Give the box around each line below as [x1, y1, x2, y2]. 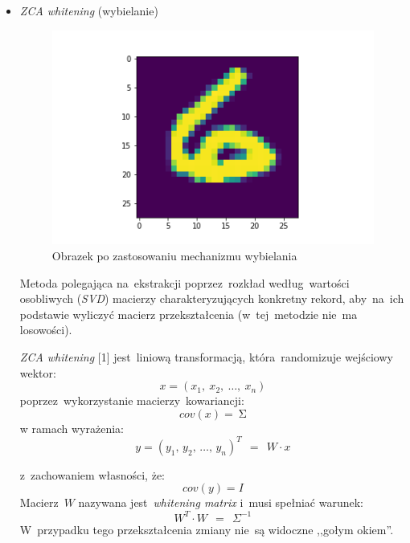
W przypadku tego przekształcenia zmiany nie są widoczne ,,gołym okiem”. [19, 521, 394, 537]
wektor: [19, 364, 56, 381]
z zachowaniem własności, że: [19, 466, 165, 483]
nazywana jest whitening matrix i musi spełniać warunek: [78, 494, 363, 511]
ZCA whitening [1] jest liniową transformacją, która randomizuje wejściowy [19, 348, 393, 365]
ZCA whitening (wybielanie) [19, 2, 158, 18]
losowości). [19, 321, 72, 338]
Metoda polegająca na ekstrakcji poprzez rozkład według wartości [19, 274, 350, 291]
